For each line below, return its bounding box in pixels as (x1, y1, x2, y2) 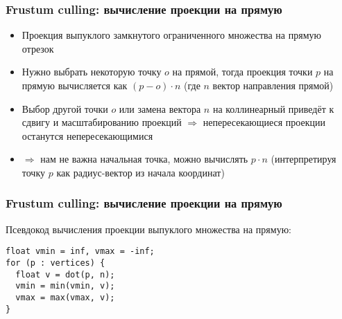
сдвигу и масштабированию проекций (22, 115, 182, 129)
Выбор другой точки (22, 101, 108, 116)
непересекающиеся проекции (203, 115, 325, 129)
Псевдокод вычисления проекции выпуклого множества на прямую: (6, 221, 291, 236)
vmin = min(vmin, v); (15, 281, 115, 291)
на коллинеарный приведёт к (212, 101, 334, 116)
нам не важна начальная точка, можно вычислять (40, 152, 248, 166)
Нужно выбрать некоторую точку (22, 64, 162, 79)
